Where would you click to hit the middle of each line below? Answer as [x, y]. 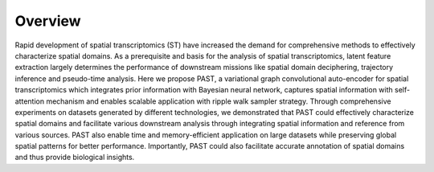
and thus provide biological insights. [75, 158]
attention [29, 101]
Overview [48, 21]
